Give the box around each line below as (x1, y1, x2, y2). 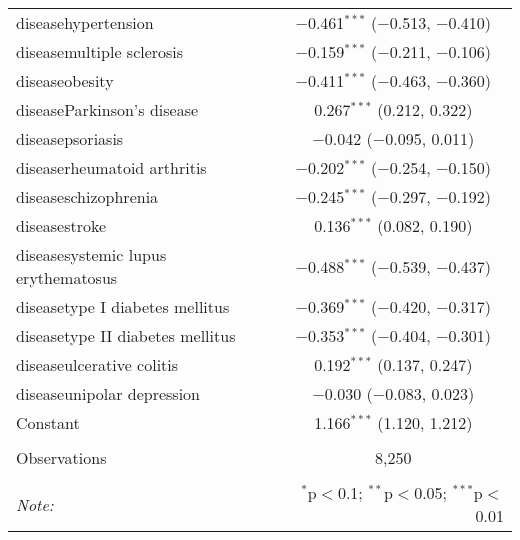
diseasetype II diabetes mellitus (16, 324, 236, 347)
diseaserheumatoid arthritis (16, 156, 207, 179)
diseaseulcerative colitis (16, 353, 179, 376)
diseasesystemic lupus (16, 243, 167, 266)
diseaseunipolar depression (16, 382, 201, 405)
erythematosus (16, 266, 118, 289)
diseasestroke (16, 214, 107, 237)
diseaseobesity (16, 69, 114, 92)
